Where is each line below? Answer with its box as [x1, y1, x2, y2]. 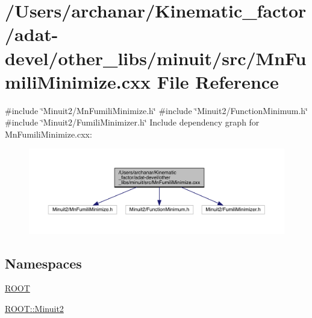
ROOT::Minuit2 [5, 302, 64, 315]
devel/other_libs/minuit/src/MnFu [5, 45, 307, 70]
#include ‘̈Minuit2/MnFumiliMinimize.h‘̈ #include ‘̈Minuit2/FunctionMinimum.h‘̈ [5, 104, 308, 116]
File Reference [157, 69, 279, 94]
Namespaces [5, 253, 82, 272]
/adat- [5, 22, 58, 46]
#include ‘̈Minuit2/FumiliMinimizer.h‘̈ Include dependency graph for [5, 116, 260, 129]
